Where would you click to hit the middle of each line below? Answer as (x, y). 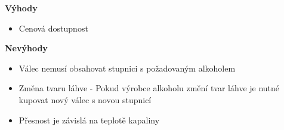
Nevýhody (26, 48)
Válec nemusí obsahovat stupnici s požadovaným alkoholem (127, 68)
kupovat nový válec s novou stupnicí (85, 99)
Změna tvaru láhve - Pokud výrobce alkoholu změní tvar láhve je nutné (149, 88)
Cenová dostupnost (53, 28)
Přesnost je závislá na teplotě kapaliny (89, 120)
